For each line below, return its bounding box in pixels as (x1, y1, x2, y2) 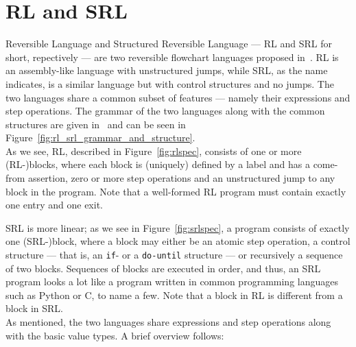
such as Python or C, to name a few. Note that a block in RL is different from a (5, 287, 343, 302)
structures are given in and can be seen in (5, 117, 186, 131)
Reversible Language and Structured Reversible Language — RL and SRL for (5, 36, 332, 51)
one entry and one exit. (5, 198, 103, 212)
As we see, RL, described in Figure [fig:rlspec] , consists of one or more (5, 143, 302, 158)
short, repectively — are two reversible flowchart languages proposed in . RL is (5, 49, 339, 64)
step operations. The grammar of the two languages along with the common (5, 104, 325, 118)
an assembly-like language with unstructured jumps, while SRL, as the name (5, 63, 328, 77)
